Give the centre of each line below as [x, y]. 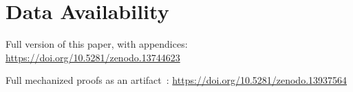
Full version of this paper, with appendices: [97, 44]
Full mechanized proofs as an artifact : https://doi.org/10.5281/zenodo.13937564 [176, 80]
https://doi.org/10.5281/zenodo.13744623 [93, 57]
